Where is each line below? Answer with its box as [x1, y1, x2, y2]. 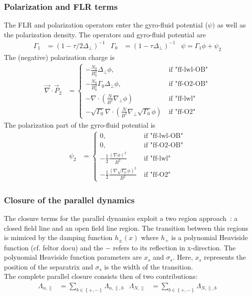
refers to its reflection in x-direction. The [113, 242, 236, 252]
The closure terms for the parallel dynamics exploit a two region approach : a [4, 213, 238, 223]
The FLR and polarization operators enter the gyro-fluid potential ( [4, 20, 208, 30]
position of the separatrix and [4, 261, 93, 271]
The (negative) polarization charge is [4, 52, 115, 62]
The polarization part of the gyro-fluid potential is [4, 119, 155, 130]
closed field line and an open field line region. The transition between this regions [4, 222, 249, 233]
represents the [204, 252, 246, 262]
